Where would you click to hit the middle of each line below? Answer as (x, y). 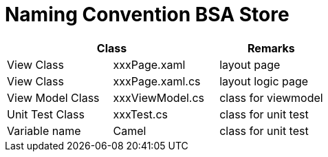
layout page (250, 64)
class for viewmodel (271, 97)
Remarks (271, 48)
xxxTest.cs (141, 114)
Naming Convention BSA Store (147, 14)
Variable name (44, 130)
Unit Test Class (46, 114)
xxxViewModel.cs (159, 97)
